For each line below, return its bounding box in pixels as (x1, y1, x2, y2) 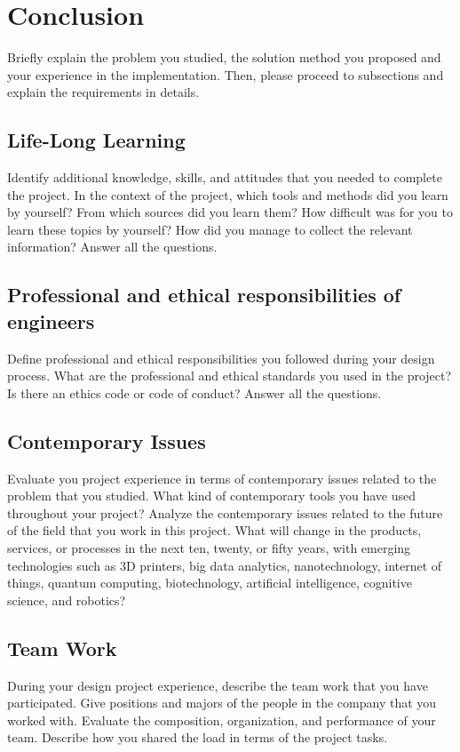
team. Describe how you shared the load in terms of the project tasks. (7, 728, 388, 747)
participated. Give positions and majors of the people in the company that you (7, 693, 437, 712)
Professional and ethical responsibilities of (7, 281, 401, 308)
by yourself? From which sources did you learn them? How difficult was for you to (7, 203, 453, 221)
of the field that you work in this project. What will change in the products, (7, 521, 422, 540)
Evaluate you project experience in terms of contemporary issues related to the (7, 468, 437, 487)
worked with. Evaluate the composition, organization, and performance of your (7, 710, 436, 729)
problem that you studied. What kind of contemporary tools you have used (7, 486, 416, 505)
